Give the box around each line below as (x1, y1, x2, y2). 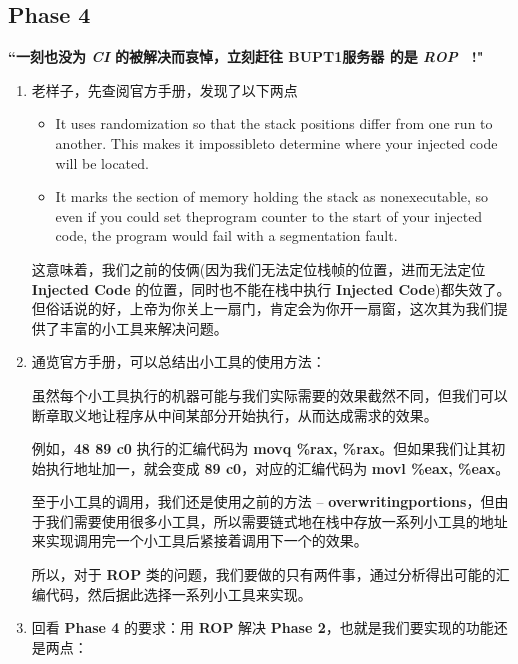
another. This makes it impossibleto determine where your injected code (55, 132, 498, 153)
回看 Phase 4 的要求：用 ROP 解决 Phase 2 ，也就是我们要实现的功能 (31, 617, 494, 638)
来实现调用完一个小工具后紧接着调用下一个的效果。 (31, 530, 368, 551)
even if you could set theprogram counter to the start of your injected (55, 205, 483, 226)
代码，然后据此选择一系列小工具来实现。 (45, 583, 312, 604)
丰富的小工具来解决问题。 (59, 317, 228, 338)
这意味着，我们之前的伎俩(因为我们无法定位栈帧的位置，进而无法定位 (31, 258, 486, 279)
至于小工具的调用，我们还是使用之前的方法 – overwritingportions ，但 (31, 491, 495, 512)
